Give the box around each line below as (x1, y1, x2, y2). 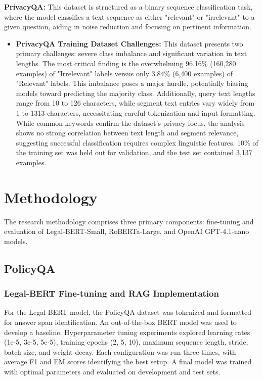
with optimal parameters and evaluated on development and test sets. (4, 366, 221, 376)
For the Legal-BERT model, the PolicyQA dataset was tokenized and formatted (4, 307, 252, 317)
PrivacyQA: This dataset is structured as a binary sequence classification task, (4, 2, 253, 12)
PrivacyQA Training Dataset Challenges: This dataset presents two (16, 38, 243, 49)
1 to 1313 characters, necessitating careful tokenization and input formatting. (16, 107, 255, 118)
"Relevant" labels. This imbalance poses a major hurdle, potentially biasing (16, 78, 248, 88)
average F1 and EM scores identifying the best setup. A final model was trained (4, 356, 252, 367)
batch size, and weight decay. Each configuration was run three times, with (4, 346, 236, 357)
